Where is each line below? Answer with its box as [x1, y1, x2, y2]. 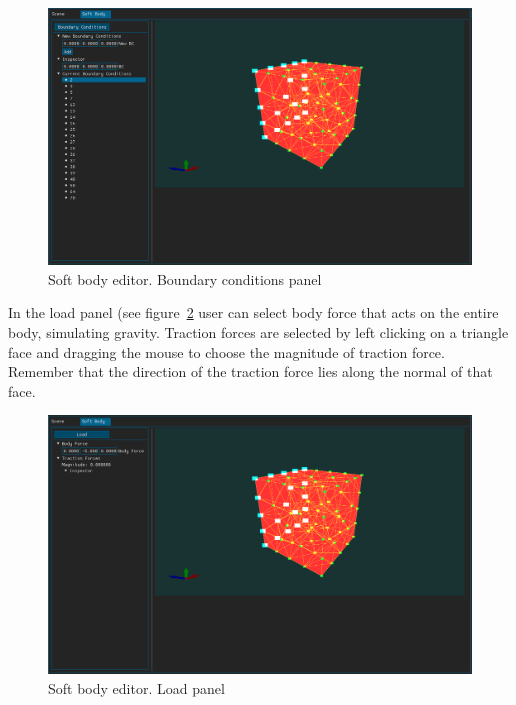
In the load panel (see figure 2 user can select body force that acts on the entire [8, 302, 499, 323]
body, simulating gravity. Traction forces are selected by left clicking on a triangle [8, 321, 509, 342]
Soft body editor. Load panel [48, 677, 225, 698]
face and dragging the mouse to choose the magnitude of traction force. [8, 341, 445, 362]
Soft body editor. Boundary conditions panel [48, 268, 322, 289]
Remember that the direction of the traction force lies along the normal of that [8, 361, 493, 382]
